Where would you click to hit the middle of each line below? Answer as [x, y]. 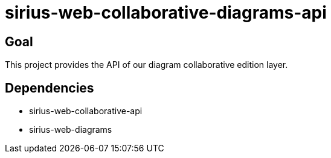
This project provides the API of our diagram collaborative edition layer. [146, 65]
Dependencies [50, 88]
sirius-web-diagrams [71, 130]
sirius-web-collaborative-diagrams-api [166, 13]
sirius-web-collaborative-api [86, 111]
